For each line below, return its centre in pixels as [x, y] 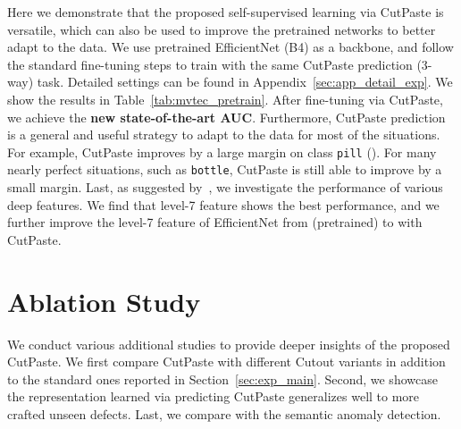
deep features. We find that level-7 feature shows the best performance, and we [223, 204]
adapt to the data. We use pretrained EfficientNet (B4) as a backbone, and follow [230, 47]
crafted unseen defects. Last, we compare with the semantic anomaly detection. [224, 413]
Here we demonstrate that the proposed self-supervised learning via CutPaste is [226, 12]
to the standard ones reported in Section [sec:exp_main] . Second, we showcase [222, 379]
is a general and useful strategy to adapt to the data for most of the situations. [224, 135]
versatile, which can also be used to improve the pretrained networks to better [222, 29]
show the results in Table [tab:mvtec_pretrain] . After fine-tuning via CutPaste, [225, 99]
